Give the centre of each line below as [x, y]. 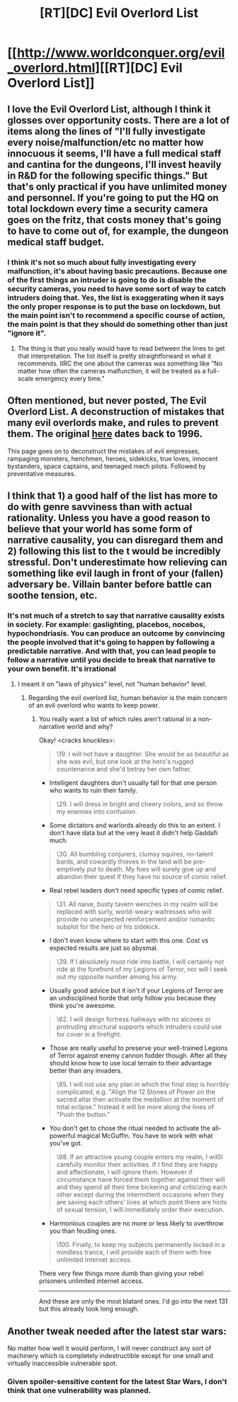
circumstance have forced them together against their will [141, 1180]
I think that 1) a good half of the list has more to [113, 496]
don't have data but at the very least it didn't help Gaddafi [134, 833]
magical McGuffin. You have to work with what [145, 1136]
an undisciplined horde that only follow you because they [133, 998]
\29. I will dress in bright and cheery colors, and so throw [140, 804]
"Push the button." [83, 1114]
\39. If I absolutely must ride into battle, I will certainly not [140, 962]
